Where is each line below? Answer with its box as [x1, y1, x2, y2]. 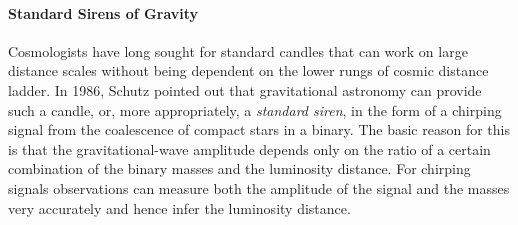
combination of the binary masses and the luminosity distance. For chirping [8, 158, 471, 179]
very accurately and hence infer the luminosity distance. [8, 197, 351, 218]
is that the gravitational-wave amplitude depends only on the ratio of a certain [8, 138, 491, 159]
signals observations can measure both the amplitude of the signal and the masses [8, 177, 510, 198]
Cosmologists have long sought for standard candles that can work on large [8, 40, 468, 61]
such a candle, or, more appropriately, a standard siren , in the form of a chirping [8, 99, 502, 120]
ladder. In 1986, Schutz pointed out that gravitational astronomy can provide [8, 79, 482, 100]
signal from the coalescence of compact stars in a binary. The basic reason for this [8, 119, 510, 140]
